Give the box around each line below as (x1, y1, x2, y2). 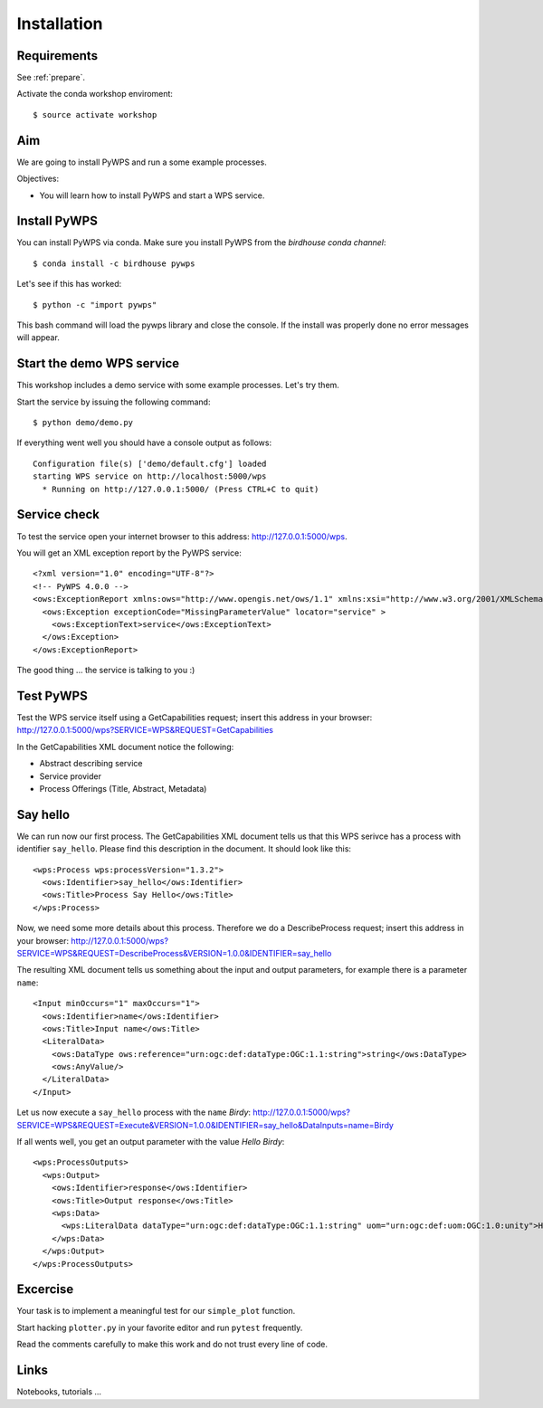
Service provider (39, 770, 101, 782)
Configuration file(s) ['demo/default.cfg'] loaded (33, 458, 267, 469)
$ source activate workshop (33, 109, 157, 119)
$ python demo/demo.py (33, 417, 134, 428)
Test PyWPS (16, 688, 88, 703)
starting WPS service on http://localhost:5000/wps (33, 471, 267, 481)
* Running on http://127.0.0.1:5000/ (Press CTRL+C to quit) (42, 484, 319, 494)
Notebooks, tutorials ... (16, 1386, 102, 1397)
